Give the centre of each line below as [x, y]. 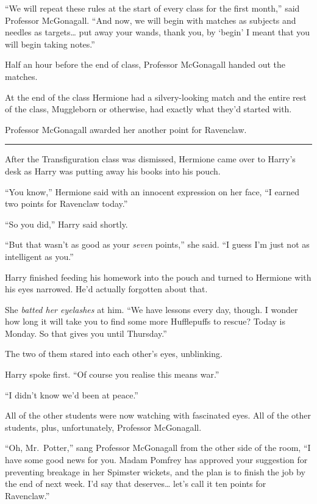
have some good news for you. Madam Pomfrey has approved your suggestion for [156, 460]
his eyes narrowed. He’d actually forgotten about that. [106, 289]
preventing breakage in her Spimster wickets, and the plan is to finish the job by [155, 471]
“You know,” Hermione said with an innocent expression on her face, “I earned [152, 191]
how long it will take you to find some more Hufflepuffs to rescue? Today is [145, 321]
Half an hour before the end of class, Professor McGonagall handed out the [145, 64]
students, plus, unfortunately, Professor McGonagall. [103, 427]
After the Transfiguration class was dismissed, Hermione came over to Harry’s [150, 159]
